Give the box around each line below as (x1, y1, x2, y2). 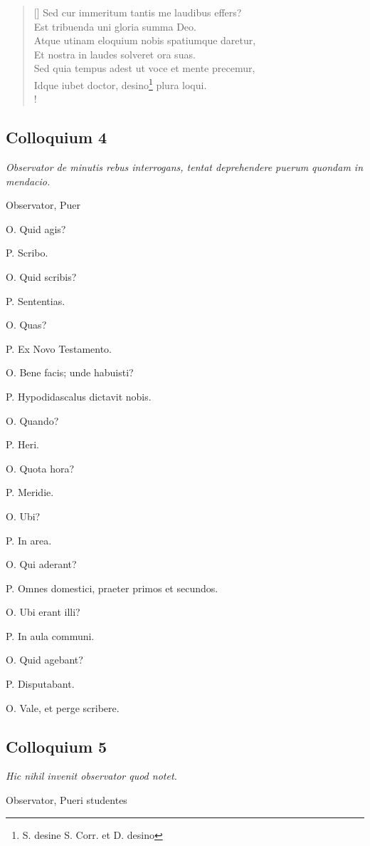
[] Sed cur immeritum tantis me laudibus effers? (33, 5, 242, 19)
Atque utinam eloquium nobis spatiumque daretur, (33, 33, 256, 48)
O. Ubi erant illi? (6, 604, 80, 619)
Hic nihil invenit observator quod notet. (6, 768, 177, 783)
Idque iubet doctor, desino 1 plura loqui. (33, 75, 207, 92)
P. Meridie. (6, 485, 54, 500)
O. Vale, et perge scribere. (6, 700, 120, 715)
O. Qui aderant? (6, 557, 77, 572)
